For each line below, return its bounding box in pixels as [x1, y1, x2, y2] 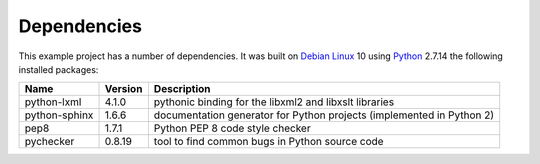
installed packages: [18, 63, 99, 75]
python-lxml [24, 95, 82, 109]
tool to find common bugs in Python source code [153, 135, 384, 149]
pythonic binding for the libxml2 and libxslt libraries [153, 95, 395, 109]
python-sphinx [24, 108, 94, 122]
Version [104, 82, 143, 96]
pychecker [24, 135, 75, 149]
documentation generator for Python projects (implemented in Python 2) [153, 108, 495, 122]
